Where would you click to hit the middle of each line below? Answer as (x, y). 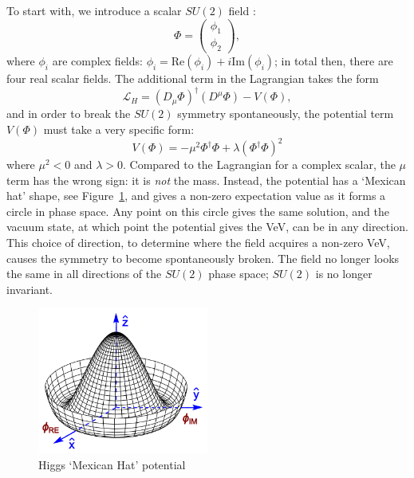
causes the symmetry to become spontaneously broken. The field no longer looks (203, 258)
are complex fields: (97, 61)
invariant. (30, 289)
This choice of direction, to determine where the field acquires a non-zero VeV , (198, 243)
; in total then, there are (334, 61)
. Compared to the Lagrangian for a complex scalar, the (259, 165)
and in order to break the (69, 114)
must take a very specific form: (119, 129)
